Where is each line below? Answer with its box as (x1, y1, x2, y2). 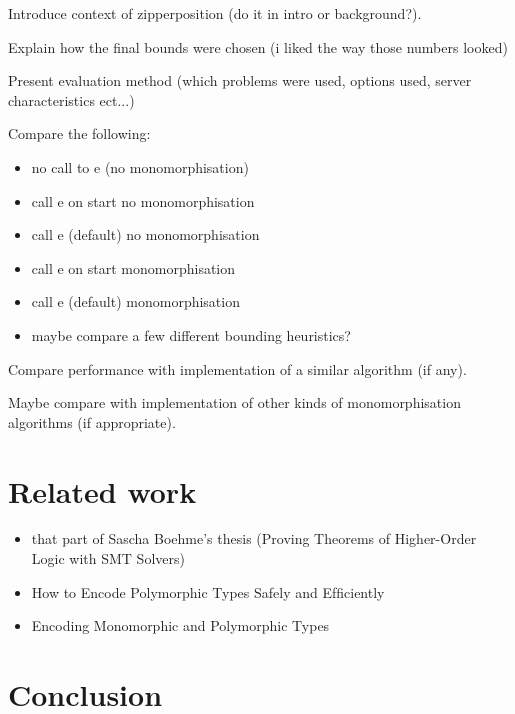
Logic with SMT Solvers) (31, 548, 185, 569)
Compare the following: (8, 123, 151, 144)
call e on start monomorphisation (31, 257, 236, 278)
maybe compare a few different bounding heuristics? (31, 324, 351, 345)
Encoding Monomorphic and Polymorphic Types (31, 615, 330, 636)
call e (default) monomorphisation (31, 291, 240, 312)
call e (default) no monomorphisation (31, 224, 260, 245)
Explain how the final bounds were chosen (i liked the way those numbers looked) (8, 36, 508, 57)
